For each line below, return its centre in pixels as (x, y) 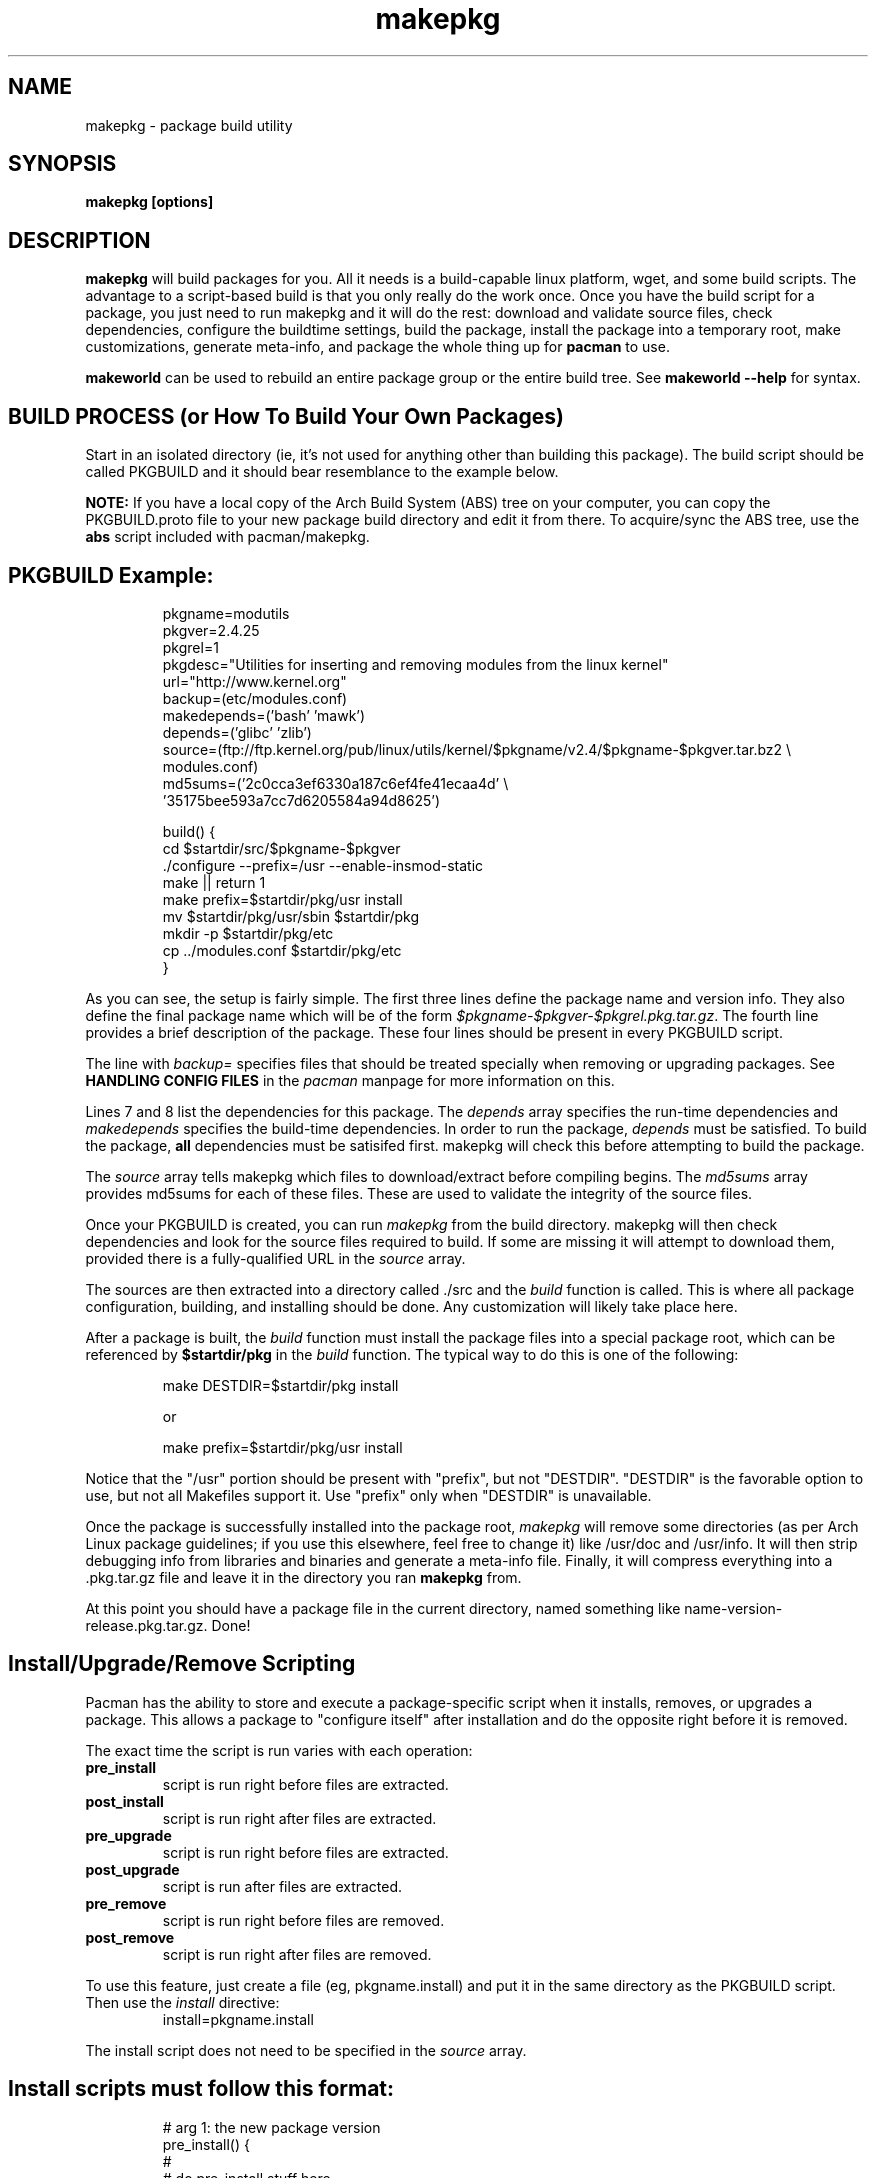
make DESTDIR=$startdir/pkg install (280, 1385)
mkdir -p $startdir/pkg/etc (248, 933)
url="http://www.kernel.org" (254, 681)
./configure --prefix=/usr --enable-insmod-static (323, 865)
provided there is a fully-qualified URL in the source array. (275, 1258)
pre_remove (126, 1903)
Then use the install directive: (182, 2002)
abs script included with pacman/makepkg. (227, 537)
